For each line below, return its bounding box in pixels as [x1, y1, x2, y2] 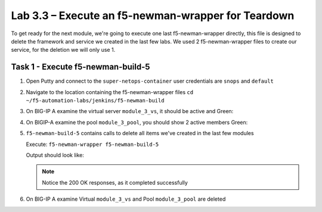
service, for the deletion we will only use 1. [11, 46, 116, 54]
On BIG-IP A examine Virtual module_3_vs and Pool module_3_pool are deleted [26, 195, 226, 202]
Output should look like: [26, 151, 85, 158]
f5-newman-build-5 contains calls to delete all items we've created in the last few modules [26, 130, 254, 137]
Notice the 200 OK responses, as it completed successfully [42, 179, 188, 186]
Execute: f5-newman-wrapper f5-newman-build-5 [26, 141, 159, 148]
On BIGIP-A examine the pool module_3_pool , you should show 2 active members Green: [26, 119, 248, 126]
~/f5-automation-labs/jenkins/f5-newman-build [26, 97, 165, 104]
